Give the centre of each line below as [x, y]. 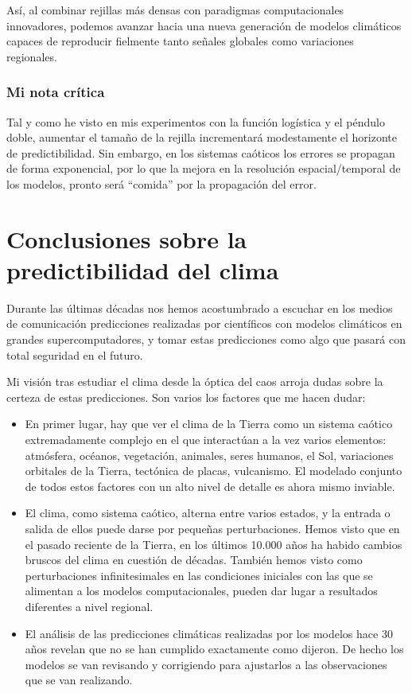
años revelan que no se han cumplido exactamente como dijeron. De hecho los [214, 649]
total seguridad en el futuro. [75, 354]
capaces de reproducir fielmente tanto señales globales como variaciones [180, 41]
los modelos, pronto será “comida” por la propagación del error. [161, 183]
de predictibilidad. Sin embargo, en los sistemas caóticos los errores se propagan [201, 152]
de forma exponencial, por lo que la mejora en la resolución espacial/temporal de [204, 168]
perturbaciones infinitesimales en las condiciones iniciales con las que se [199, 575]
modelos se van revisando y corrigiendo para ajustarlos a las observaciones [206, 664]
